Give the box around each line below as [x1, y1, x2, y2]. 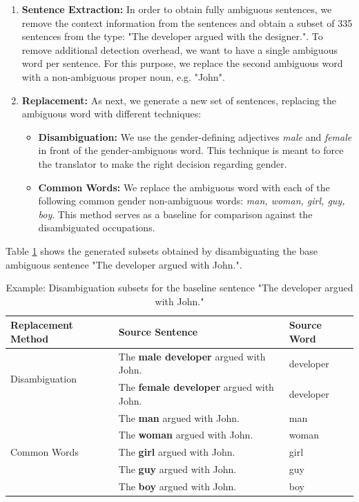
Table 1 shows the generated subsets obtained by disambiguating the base [6, 243, 318, 258]
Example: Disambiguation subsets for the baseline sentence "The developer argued [6, 280, 353, 295]
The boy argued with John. [118, 479, 237, 493]
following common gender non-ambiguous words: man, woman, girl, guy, [38, 193, 345, 208]
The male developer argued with [118, 349, 266, 363]
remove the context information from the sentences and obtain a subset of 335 [21, 15, 353, 30]
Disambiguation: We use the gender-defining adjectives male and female [38, 129, 352, 144]
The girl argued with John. [118, 445, 235, 459]
